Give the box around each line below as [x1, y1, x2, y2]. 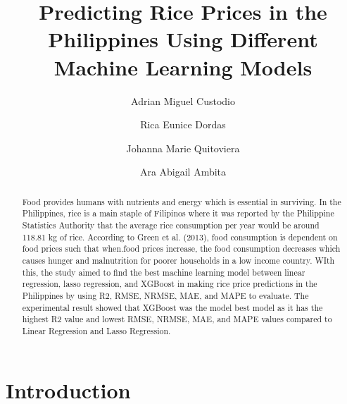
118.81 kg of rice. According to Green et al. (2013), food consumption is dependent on [22, 231, 338, 243]
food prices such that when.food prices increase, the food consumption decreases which [22, 243, 341, 255]
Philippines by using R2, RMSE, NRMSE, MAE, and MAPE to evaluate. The [22, 289, 309, 301]
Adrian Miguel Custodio [131, 93, 235, 108]
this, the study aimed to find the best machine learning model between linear [22, 266, 305, 278]
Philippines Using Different [48, 25, 318, 54]
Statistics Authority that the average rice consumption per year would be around [22, 219, 320, 231]
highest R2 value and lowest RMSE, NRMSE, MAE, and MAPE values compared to [22, 313, 332, 325]
